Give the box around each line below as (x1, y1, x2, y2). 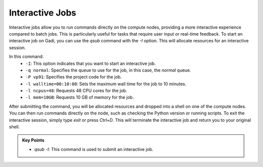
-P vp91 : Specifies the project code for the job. (25, 74, 122, 80)
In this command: (9, 54, 44, 59)
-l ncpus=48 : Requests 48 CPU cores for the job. (25, 88, 128, 93)
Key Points (22, 137, 45, 143)
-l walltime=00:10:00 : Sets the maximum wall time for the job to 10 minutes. (25, 81, 187, 87)
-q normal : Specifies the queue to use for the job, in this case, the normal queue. (25, 67, 191, 73)
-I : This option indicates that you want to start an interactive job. (25, 60, 156, 66)
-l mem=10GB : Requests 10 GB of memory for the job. (25, 94, 134, 100)
